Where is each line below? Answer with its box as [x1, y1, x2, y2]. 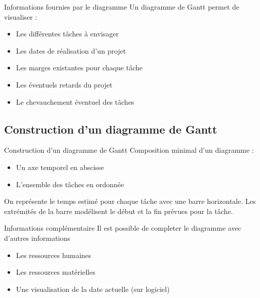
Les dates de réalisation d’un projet [16, 45, 126, 56]
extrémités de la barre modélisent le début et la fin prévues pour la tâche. [4, 205, 233, 216]
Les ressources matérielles [16, 267, 95, 277]
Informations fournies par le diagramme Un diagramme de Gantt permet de [4, 2, 240, 12]
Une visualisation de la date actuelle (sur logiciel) [16, 283, 170, 294]
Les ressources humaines [16, 249, 91, 260]
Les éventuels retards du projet [16, 79, 113, 90]
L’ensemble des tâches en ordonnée [16, 179, 124, 189]
